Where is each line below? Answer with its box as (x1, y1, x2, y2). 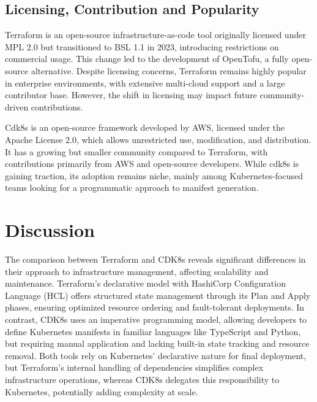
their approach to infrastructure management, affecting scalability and (5, 265, 269, 277)
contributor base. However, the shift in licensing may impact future (5, 88, 257, 101)
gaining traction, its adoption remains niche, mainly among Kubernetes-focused (5, 169, 303, 182)
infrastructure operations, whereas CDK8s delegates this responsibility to (5, 373, 280, 385)
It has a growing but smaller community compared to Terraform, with (5, 145, 268, 158)
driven (5, 100, 29, 113)
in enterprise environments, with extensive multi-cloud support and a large (5, 76, 285, 89)
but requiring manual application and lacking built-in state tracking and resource (5, 337, 310, 350)
